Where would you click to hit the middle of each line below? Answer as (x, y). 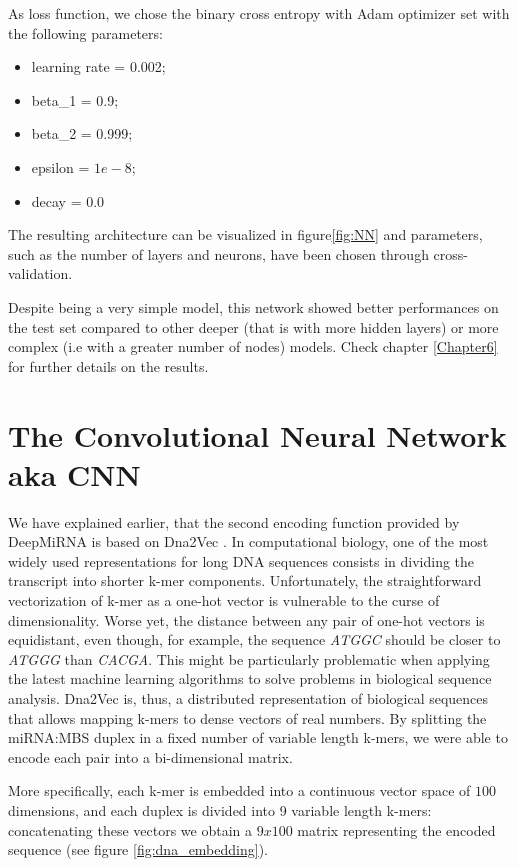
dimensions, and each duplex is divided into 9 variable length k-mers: (220, 809)
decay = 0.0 (68, 200)
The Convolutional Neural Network (257, 434)
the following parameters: (85, 32)
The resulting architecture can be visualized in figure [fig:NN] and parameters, (245, 234)
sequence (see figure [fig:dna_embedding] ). (138, 849)
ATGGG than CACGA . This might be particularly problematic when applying (249, 658)
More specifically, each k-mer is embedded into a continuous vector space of (239, 790)
